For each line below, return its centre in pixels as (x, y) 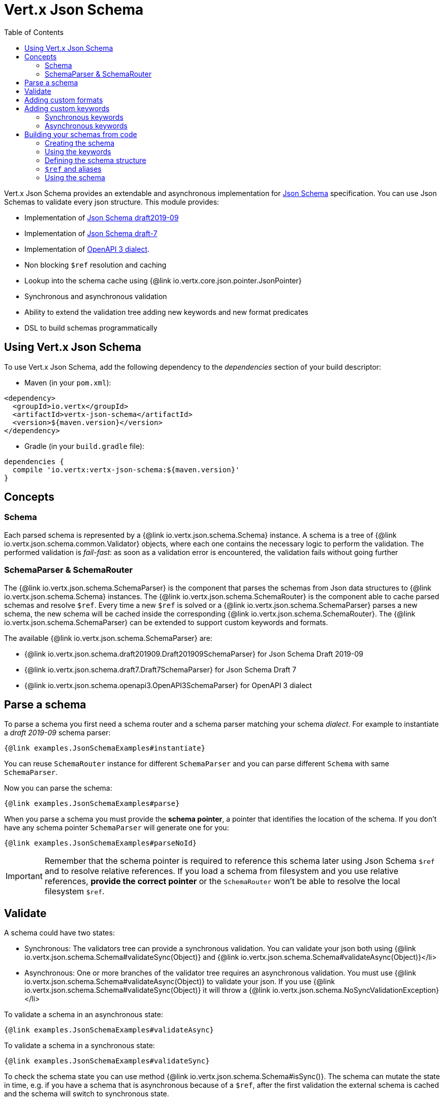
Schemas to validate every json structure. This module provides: (112, 202)
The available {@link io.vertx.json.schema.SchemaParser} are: (108, 638)
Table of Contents (34, 32)
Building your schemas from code (81, 134)
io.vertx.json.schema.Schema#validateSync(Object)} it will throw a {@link (148, 990)
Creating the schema (80, 143)
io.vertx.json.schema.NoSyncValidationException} (356, 990)
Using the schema (75, 177)
